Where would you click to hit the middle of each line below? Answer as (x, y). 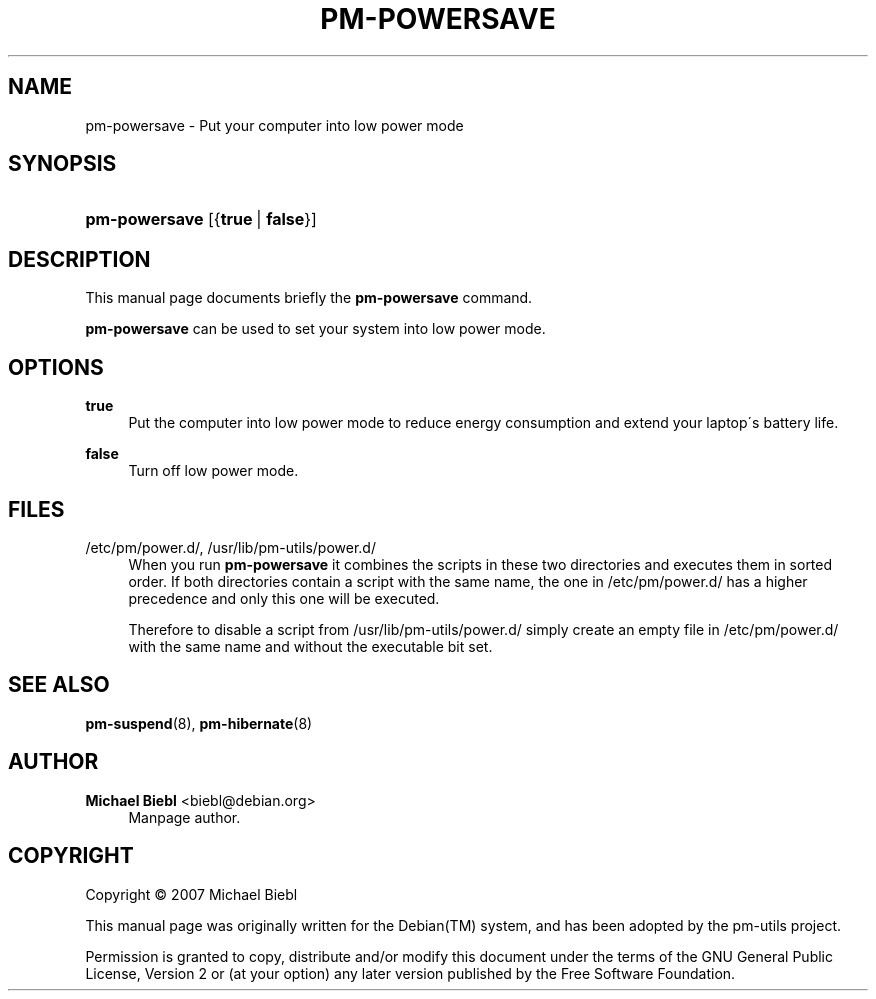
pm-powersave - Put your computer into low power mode (274, 125)
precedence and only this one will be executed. (284, 598)
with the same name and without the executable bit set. (310, 646)
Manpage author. (184, 817)
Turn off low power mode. (213, 471)
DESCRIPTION (79, 259)
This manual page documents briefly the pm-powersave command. (309, 298)
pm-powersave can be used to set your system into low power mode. (315, 329)
